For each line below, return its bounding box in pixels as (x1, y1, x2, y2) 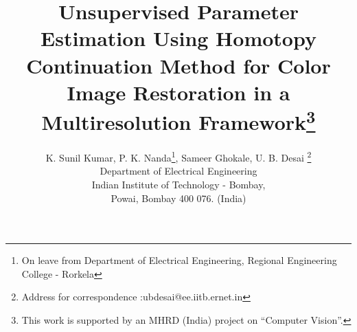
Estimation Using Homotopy (41, 24, 316, 52)
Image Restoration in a (67, 78, 290, 106)
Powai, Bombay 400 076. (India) (111, 190, 246, 205)
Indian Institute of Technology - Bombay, (91, 177, 266, 192)
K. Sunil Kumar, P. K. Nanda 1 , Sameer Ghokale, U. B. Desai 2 (45, 148, 312, 164)
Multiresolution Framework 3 (41, 104, 316, 136)
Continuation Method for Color (26, 51, 331, 79)
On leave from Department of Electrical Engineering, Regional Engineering (21, 253, 337, 267)
